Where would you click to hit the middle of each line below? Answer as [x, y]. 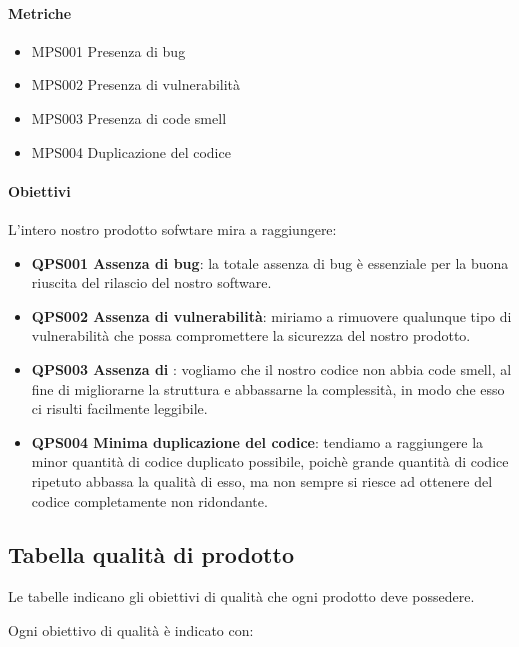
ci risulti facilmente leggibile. [119, 408]
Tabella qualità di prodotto [151, 554]
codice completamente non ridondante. [149, 500]
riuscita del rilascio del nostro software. [151, 282]
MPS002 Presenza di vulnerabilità [136, 84]
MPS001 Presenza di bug [108, 50]
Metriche [40, 12]
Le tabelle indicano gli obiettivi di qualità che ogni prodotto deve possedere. [241, 596]
